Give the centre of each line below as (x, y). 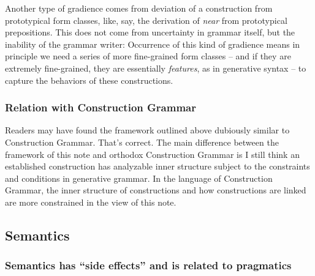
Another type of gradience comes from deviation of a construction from (139, 8)
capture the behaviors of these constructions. (89, 80)
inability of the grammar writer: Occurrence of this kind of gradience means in (153, 44)
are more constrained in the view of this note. (91, 202)
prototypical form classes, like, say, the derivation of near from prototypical (146, 20)
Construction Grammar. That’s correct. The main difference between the (142, 142)
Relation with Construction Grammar (101, 107)
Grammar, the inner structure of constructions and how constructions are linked (156, 190)
